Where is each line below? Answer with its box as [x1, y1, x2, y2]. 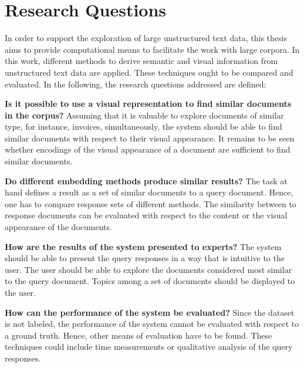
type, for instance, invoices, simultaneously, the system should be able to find [5, 120, 282, 133]
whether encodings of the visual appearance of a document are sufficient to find [5, 143, 291, 156]
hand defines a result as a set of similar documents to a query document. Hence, [5, 186, 293, 198]
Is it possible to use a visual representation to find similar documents [5, 97, 292, 110]
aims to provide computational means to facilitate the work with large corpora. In [5, 43, 300, 55]
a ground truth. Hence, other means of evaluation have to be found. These [5, 329, 272, 341]
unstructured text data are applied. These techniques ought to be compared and [5, 66, 293, 78]
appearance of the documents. [5, 221, 112, 233]
